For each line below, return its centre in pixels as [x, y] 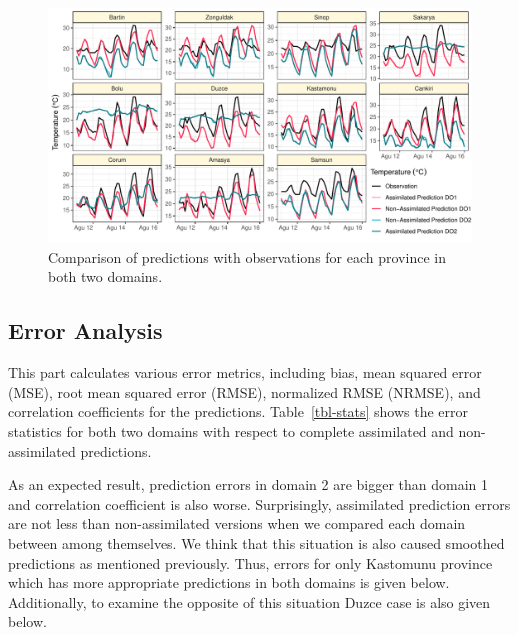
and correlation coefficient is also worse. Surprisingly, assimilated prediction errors [259, 503]
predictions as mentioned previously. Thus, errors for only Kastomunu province [250, 562]
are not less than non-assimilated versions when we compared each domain [237, 523]
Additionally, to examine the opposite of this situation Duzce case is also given [249, 601]
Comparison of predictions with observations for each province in [247, 256]
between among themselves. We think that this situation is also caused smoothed [256, 542]
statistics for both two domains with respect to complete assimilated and [231, 430]
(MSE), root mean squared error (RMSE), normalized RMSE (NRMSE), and [244, 391]
